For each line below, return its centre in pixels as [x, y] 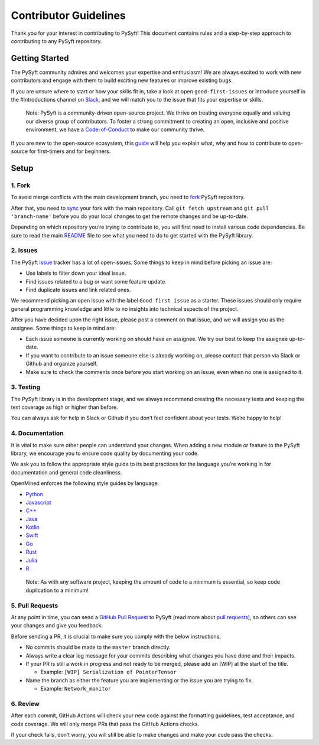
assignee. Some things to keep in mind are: [64, 328]
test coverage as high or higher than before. [64, 407]
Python [35, 494]
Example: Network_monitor [76, 689]
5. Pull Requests [35, 606]
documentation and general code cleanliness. [66, 472]
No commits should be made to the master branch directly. [98, 648]
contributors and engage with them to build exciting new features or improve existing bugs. [122, 80]
